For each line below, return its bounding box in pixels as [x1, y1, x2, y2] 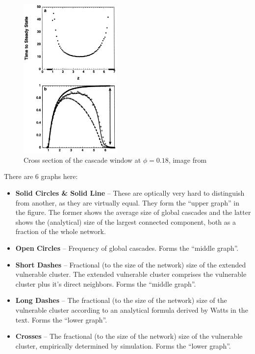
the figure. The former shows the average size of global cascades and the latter [15, 207, 251, 217]
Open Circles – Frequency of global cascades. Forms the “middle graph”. [15, 242, 239, 253]
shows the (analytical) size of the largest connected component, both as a [15, 216, 236, 227]
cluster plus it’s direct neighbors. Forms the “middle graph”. [15, 278, 196, 289]
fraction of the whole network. [15, 226, 106, 236]
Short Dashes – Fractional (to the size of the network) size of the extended [15, 259, 246, 269]
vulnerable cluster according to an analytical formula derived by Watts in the [15, 304, 248, 315]
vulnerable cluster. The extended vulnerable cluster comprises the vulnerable [15, 269, 247, 279]
